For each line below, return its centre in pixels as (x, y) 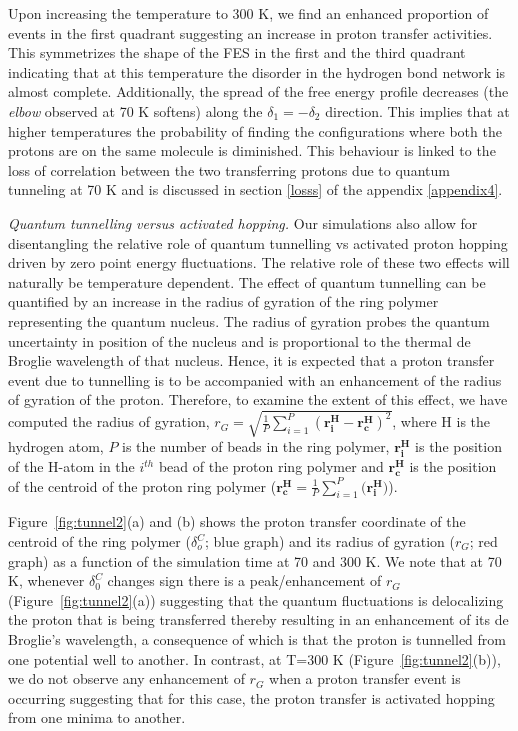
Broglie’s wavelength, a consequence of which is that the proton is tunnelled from (257, 638)
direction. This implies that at (417, 110)
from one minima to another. (97, 717)
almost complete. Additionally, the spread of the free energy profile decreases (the (258, 91)
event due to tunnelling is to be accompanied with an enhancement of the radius (255, 379)
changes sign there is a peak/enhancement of (244, 580)
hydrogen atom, (56, 446)
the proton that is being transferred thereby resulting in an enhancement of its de (258, 619)
